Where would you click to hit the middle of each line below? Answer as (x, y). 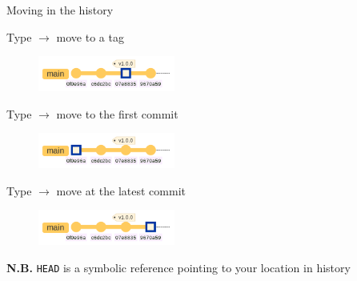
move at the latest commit (121, 190)
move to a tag (90, 36)
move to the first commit (117, 113)
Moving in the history (60, 10)
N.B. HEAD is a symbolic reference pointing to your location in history (178, 267)
